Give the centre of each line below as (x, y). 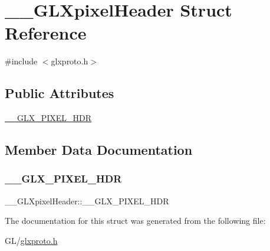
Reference (46, 33)
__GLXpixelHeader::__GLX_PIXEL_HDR (87, 201)
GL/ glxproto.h (31, 240)
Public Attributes (60, 93)
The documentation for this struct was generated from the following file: (135, 221)
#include (21, 61)
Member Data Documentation (99, 150)
